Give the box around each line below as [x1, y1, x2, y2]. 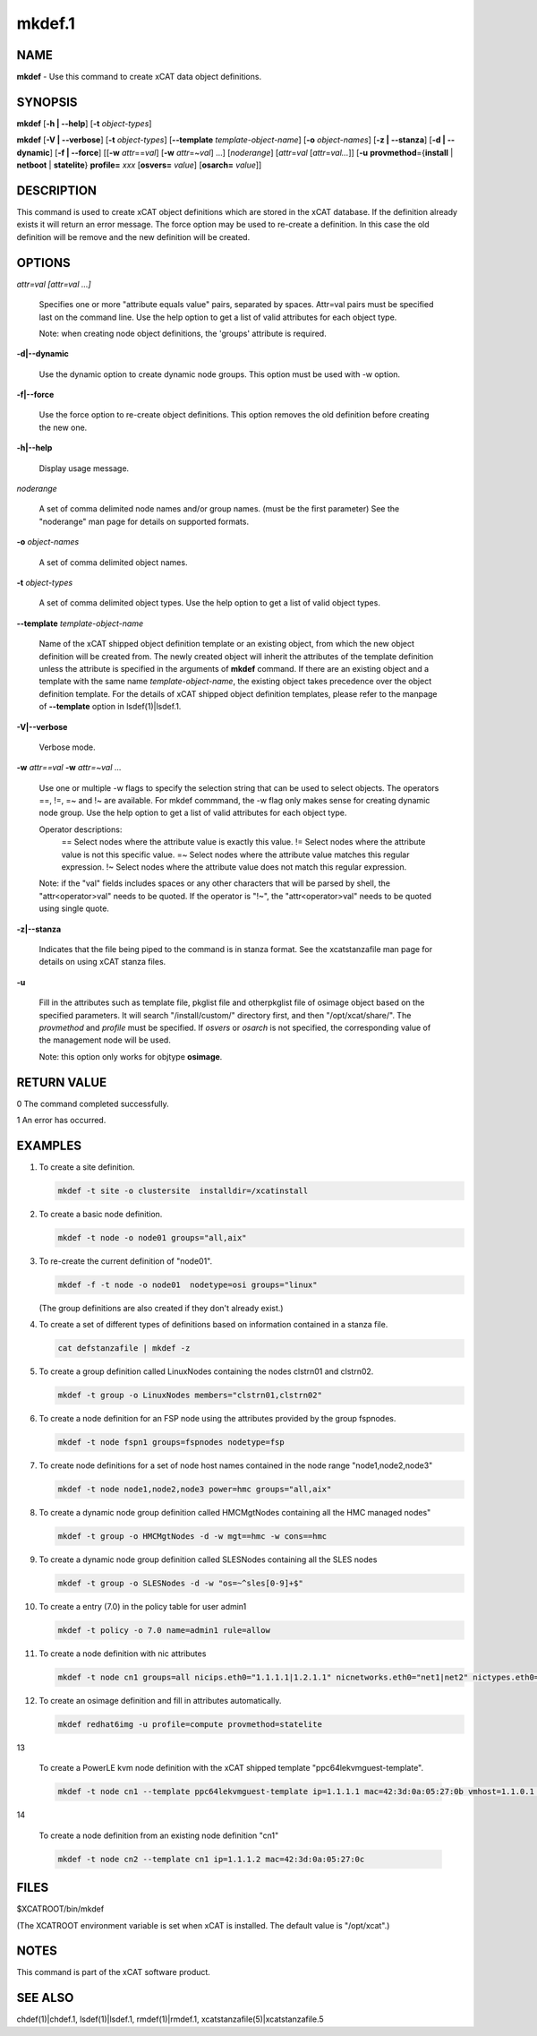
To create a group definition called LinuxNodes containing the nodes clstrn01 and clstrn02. [38, 1366, 374, 1377]
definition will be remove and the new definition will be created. [16, 231, 251, 242]
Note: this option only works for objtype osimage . [38, 1051, 223, 1061]
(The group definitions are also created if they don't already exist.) [38, 1302, 284, 1313]
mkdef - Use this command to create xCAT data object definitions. [16, 72, 262, 82]
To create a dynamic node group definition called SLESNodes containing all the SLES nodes [38, 1554, 378, 1565]
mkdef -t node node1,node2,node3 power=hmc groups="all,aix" [57, 1484, 332, 1495]
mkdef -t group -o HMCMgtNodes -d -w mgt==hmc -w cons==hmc [57, 1532, 328, 1542]
